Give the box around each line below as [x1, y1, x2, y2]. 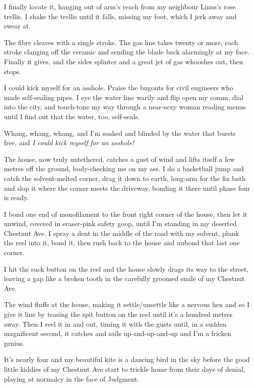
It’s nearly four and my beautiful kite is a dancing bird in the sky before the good [4, 354, 250, 364]
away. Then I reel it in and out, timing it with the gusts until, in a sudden [4, 318, 227, 329]
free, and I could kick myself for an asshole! [4, 137, 135, 148]
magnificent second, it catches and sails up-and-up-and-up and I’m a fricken [4, 328, 231, 338]
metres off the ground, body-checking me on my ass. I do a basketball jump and [4, 163, 244, 174]
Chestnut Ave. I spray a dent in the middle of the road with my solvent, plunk [4, 228, 239, 238]
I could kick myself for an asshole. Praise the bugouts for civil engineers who [4, 82, 233, 93]
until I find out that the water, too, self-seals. [4, 111, 140, 121]
